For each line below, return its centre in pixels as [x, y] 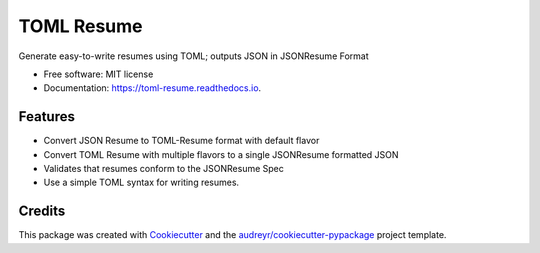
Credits [42, 211]
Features [46, 116]
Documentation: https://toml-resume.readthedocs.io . [152, 88]
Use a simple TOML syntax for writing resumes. [141, 182]
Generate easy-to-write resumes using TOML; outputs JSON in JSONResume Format [193, 56]
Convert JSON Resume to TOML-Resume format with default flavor [181, 141]
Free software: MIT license [98, 74]
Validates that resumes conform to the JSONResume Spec [164, 169]
